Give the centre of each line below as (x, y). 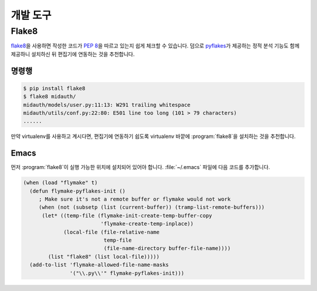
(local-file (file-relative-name (112, 232)
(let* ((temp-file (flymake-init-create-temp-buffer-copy (127, 215)
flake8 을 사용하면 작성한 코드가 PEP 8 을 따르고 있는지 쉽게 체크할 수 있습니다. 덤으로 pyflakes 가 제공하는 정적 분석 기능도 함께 (155, 46)
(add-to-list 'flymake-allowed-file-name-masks (99, 265)
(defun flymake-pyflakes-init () (77, 191)
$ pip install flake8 (54, 88)
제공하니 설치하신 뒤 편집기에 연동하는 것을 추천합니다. (73, 54)
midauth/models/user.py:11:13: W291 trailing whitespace (107, 105)
